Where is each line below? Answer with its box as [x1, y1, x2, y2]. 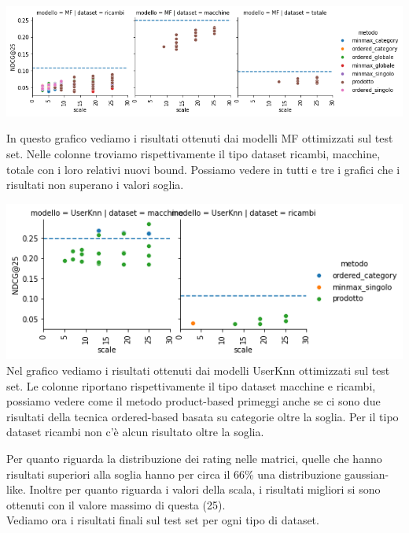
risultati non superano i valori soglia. [6, 176, 184, 193]
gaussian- [344, 465, 389, 482]
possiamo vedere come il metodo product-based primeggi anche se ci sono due [6, 393, 381, 409]
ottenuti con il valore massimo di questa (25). [6, 496, 226, 513]
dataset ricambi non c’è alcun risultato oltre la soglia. [6, 424, 264, 440]
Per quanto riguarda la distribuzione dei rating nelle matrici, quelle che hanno [6, 450, 382, 466]
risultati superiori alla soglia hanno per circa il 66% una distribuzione [6, 465, 341, 482]
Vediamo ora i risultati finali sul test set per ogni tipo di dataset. [6, 512, 319, 528]
